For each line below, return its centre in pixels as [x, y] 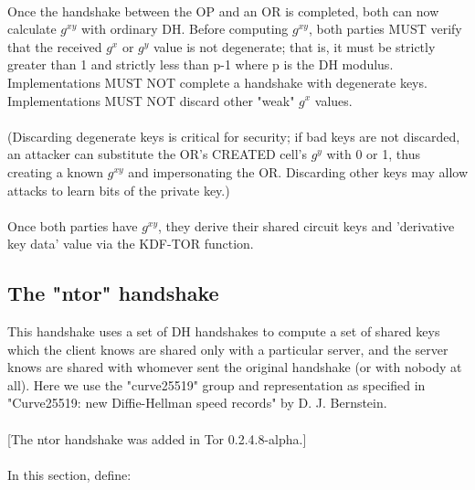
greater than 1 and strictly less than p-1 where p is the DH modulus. [201, 64]
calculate [32, 29]
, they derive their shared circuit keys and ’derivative [306, 225]
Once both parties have [73, 225]
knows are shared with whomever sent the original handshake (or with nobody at [235, 367]
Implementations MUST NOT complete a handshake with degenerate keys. [217, 82]
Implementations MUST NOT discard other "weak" [151, 100]
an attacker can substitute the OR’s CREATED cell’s [157, 154]
